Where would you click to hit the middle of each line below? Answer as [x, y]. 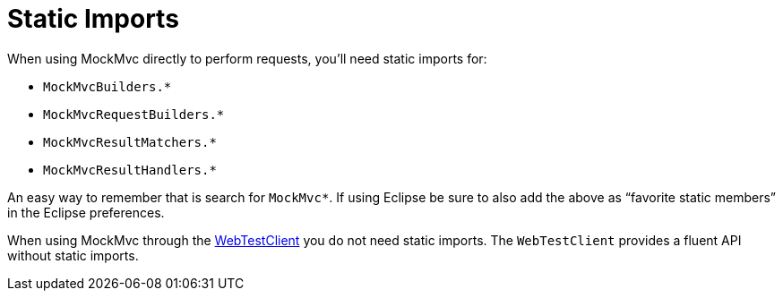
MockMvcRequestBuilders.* [134, 114]
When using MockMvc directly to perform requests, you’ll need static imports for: [247, 58]
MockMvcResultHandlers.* [130, 170]
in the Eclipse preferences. [86, 212]
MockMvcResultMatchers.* [130, 142]
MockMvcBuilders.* [108, 86]
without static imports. [73, 255]
